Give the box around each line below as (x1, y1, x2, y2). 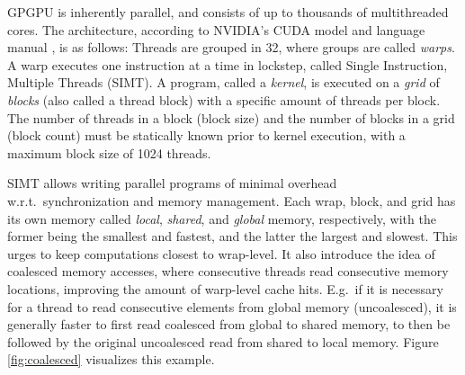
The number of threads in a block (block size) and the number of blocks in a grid (7, 108, 455, 127)
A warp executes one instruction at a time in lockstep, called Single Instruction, (7, 55, 448, 74)
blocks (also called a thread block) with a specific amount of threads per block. (7, 90, 441, 109)
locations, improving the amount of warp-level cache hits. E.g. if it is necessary (7, 279, 443, 298)
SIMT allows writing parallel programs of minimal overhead (7, 174, 337, 192)
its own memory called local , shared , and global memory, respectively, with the (7, 209, 436, 228)
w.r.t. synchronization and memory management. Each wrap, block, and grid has (7, 191, 456, 210)
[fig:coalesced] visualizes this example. (7, 350, 215, 369)
